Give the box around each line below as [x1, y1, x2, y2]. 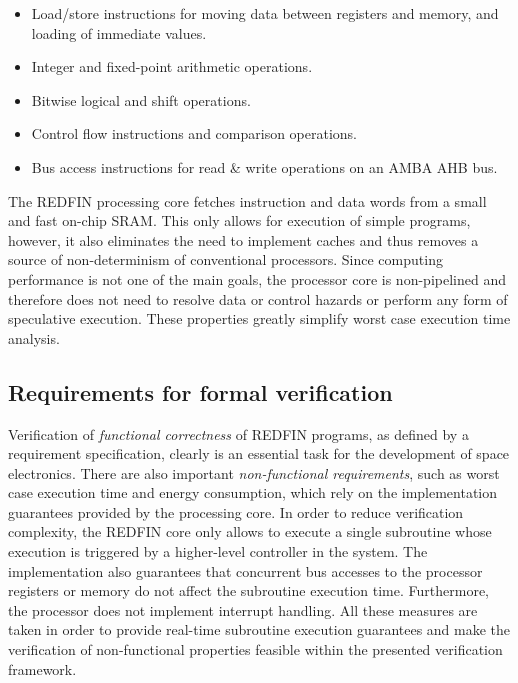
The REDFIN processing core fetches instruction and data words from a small [8, 190, 487, 211]
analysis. [8, 327, 60, 348]
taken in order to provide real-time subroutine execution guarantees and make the [8, 619, 511, 640]
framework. [8, 658, 77, 679]
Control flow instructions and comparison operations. [31, 123, 358, 144]
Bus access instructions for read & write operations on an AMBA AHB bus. [31, 156, 498, 177]
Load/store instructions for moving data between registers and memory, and [31, 3, 499, 23]
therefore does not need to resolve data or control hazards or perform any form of [8, 288, 508, 309]
